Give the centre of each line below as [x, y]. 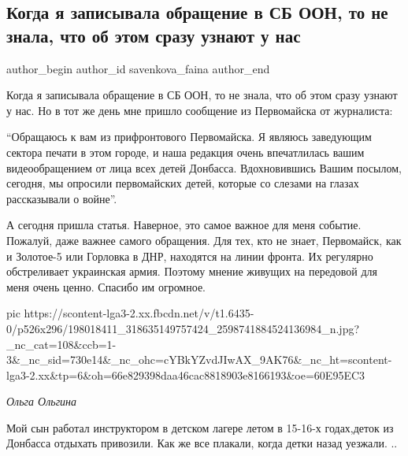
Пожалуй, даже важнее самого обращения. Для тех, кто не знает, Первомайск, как [204, 240]
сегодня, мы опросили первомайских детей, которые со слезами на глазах [183, 183]
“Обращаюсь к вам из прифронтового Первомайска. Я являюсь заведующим [189, 137]
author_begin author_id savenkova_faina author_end [138, 68]
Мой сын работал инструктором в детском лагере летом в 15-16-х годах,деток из [200, 427]
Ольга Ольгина [42, 401]
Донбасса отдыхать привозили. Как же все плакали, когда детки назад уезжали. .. [202, 443]
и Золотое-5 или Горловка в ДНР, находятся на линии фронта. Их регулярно [190, 256]
